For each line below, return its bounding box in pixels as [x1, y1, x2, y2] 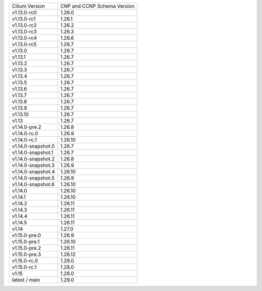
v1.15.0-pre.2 [12, 245, 41, 251]
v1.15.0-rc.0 [12, 258, 38, 264]
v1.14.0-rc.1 [12, 136, 37, 143]
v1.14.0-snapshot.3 [12, 162, 55, 168]
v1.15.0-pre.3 [12, 251, 41, 258]
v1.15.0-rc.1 [12, 264, 37, 270]
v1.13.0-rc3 [12, 28, 37, 35]
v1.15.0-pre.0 [12, 232, 41, 239]
